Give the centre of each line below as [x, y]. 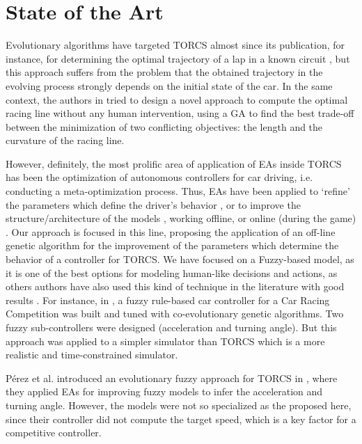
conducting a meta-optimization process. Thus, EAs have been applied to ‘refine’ [178, 191]
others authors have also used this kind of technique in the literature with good [175, 286]
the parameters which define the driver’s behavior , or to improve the [153, 204]
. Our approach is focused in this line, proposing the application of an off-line [171, 231]
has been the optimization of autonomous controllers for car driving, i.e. [159, 177]
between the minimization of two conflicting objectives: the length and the [164, 126]
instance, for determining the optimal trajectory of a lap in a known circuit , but [178, 58]
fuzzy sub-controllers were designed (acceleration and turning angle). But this [171, 327]
